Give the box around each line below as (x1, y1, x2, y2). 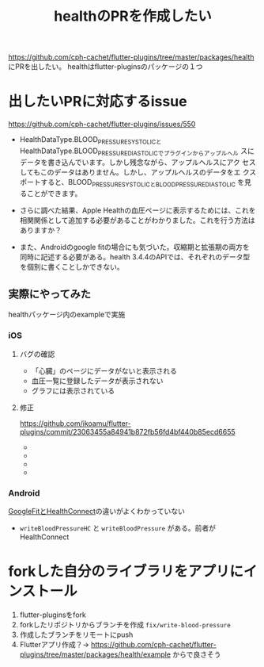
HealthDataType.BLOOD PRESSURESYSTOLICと (19, 135, 162, 146)
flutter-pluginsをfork (19, 610, 87, 619)
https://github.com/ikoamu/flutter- (19, 418, 132, 428)
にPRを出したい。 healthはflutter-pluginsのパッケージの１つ (8, 62, 203, 71)
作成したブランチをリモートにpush (19, 630, 134, 639)
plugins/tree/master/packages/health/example (19, 650, 172, 659)
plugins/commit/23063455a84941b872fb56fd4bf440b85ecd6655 (19, 427, 236, 436)
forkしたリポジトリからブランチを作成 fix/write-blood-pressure (19, 619, 231, 629)
